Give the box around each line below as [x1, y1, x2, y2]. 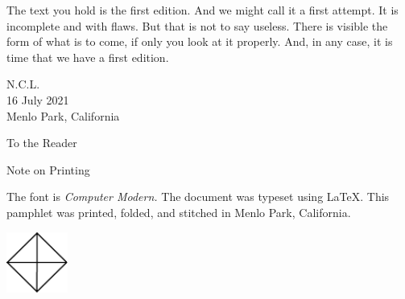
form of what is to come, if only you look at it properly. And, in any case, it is [6, 33, 393, 50]
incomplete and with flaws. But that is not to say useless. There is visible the [6, 17, 388, 34]
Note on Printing [6, 161, 90, 178]
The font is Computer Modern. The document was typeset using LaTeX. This [6, 188, 390, 205]
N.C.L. [6, 76, 40, 92]
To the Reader [6, 134, 77, 151]
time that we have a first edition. [6, 48, 169, 65]
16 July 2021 [6, 91, 69, 108]
